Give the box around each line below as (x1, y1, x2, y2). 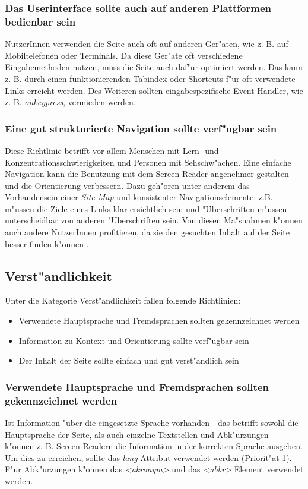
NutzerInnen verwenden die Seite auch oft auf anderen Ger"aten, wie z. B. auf (5, 37, 288, 50)
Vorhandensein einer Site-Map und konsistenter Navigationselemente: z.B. (5, 191, 273, 203)
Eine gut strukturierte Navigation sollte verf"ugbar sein (5, 121, 277, 135)
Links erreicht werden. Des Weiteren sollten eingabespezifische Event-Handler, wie (5, 84, 303, 96)
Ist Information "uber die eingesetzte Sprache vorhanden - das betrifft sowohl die (5, 416, 299, 428)
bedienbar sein (5, 14, 76, 29)
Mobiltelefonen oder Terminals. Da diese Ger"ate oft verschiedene (5, 49, 243, 61)
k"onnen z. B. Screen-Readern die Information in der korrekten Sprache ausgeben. (5, 440, 303, 452)
